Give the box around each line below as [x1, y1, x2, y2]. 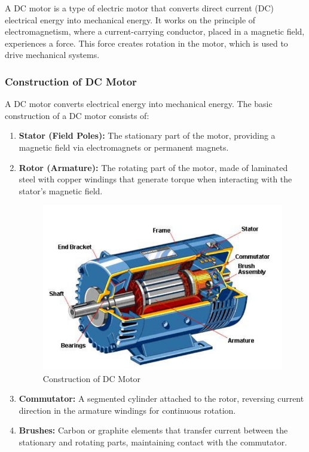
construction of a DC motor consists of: [5, 109, 149, 121]
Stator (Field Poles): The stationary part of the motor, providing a [19, 129, 276, 142]
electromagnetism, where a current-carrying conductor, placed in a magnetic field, [5, 25, 305, 38]
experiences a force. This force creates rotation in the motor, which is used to [5, 36, 288, 49]
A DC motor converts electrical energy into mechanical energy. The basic [5, 97, 273, 110]
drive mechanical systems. [5, 48, 100, 61]
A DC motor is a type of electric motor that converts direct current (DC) [5, 2, 274, 14]
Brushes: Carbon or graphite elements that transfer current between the [19, 424, 288, 436]
